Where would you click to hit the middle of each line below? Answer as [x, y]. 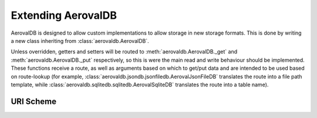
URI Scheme [34, 101]
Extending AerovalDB [64, 15]
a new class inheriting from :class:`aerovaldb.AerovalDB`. [80, 41]
